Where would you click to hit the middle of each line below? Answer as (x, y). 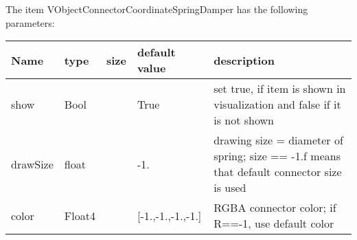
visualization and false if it (277, 105)
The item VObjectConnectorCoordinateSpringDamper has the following (157, 9)
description (244, 60)
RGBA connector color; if (275, 208)
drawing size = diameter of (278, 140)
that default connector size (278, 172)
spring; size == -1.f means (277, 156)
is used (230, 188)
